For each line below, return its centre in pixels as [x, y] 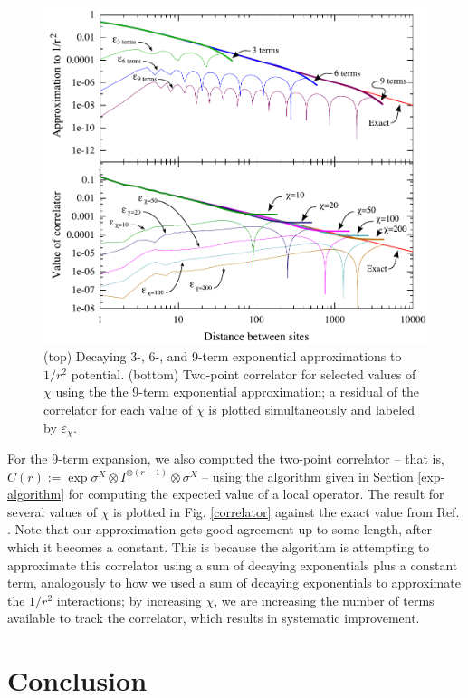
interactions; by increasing [129, 600]
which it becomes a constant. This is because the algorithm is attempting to [219, 546]
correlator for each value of [118, 409]
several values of [52, 511]
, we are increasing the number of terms [324, 600]
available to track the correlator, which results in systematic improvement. [214, 618]
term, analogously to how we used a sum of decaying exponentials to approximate [234, 583]
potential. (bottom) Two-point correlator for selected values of [244, 373]
